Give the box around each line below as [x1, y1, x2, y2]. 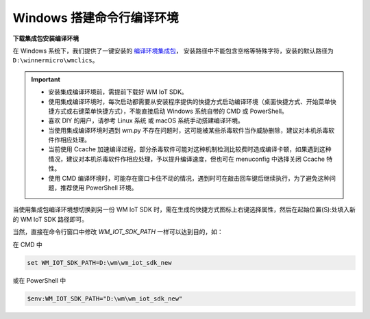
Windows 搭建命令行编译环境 [12, 10, 179, 25]
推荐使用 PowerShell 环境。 [60, 183, 138, 192]
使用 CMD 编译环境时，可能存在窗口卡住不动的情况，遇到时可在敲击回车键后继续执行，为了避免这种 [48, 174, 330, 182]
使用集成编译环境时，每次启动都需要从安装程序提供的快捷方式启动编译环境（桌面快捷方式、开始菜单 [48, 97, 330, 105]
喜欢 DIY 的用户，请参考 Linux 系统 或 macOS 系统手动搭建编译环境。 [48, 116, 245, 125]
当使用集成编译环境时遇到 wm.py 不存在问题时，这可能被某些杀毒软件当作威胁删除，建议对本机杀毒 [48, 126, 329, 134]
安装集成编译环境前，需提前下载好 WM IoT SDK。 [48, 88, 188, 96]
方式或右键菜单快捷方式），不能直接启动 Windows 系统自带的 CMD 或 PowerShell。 [53, 107, 288, 115]
